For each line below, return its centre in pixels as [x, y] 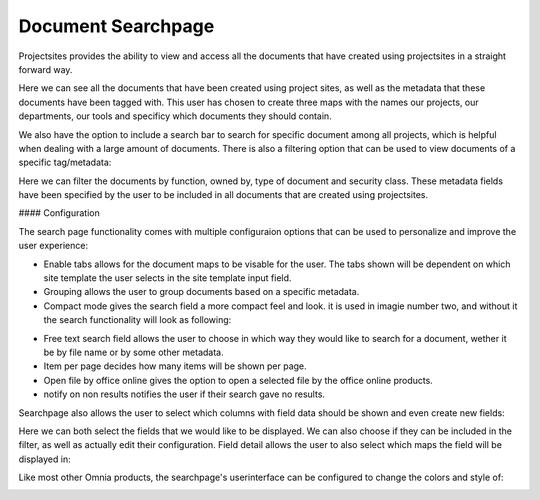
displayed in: [44, 459]
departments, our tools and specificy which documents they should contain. [175, 116]
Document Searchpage [116, 26]
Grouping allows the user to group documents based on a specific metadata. [201, 292]
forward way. [45, 69]
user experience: [53, 246]
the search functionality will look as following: [137, 320]
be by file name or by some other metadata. [133, 352]
